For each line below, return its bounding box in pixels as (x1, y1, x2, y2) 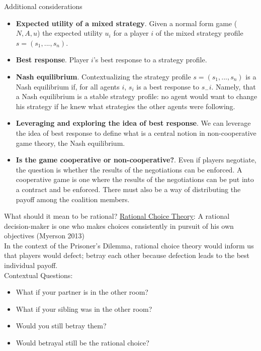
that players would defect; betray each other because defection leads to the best (4, 250, 250, 260)
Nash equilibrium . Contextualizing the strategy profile (16, 71, 191, 81)
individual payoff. (4, 260, 58, 271)
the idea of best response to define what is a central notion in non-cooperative (16, 127, 256, 138)
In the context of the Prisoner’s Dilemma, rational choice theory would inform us (4, 240, 254, 250)
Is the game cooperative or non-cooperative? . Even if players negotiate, (16, 154, 256, 165)
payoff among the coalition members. (16, 194, 130, 204)
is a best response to (136, 81, 200, 92)
